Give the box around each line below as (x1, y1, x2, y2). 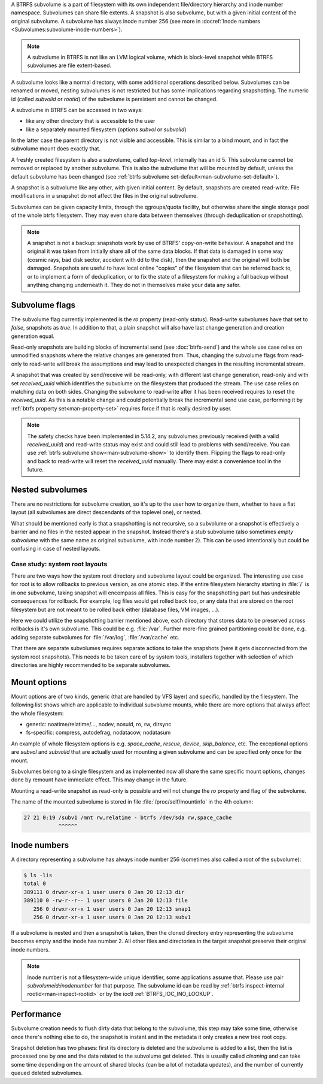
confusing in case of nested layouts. (11, 545, 101, 552)
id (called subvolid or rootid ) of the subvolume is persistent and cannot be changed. (11, 95, 218, 102)
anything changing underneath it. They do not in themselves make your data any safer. (27, 281, 241, 288)
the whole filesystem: (11, 709, 64, 717)
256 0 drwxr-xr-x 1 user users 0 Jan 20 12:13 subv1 (33, 914, 191, 921)
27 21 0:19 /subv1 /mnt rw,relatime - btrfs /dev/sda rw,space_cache (23, 814, 232, 821)
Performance (11, 1009, 62, 1019)
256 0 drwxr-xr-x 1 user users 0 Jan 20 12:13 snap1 (33, 905, 191, 912)
